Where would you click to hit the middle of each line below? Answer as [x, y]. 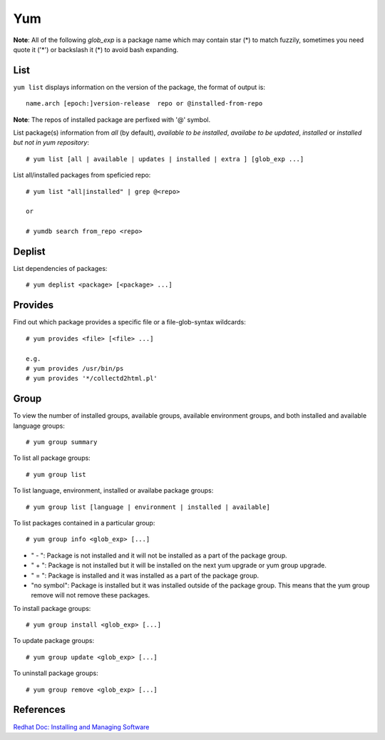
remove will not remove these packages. [91, 595]
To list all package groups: [52, 458]
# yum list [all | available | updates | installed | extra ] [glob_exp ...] [165, 159]
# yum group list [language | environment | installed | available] [148, 507]
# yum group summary [62, 442]
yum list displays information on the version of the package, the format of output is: [139, 87]
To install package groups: [52, 608]
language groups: [39, 426]
